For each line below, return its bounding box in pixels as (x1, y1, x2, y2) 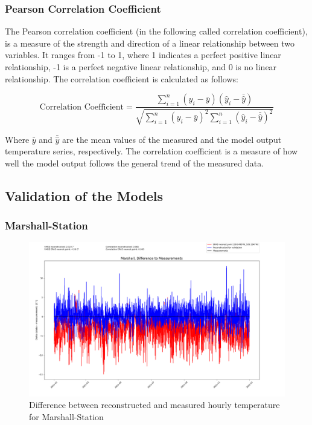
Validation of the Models (5, 186, 163, 205)
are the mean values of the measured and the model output (62, 133, 282, 145)
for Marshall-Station (29, 410, 104, 423)
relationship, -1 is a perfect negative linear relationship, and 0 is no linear (5, 61, 277, 73)
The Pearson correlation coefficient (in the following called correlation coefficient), (5, 25, 308, 38)
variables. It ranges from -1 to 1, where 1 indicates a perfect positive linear (5, 48, 281, 61)
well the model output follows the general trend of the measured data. (5, 156, 264, 169)
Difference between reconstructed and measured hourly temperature (29, 398, 280, 411)
